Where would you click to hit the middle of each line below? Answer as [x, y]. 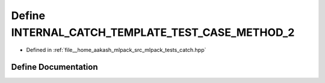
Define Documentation [54, 67]
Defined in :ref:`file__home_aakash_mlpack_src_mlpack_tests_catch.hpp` [116, 50]
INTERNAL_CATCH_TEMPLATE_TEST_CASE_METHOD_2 [153, 32]
